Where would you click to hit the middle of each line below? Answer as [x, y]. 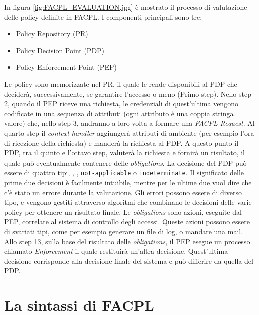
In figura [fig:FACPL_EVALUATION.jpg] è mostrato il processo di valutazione [126, 7]
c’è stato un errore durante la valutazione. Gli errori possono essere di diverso [123, 192]
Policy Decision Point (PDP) [60, 50]
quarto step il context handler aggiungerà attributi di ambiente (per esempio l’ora [129, 133]
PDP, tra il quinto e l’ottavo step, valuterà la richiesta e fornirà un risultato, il [124, 153]
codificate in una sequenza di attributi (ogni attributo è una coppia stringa [119, 113]
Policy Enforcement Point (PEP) [66, 67]
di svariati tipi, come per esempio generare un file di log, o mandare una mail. [124, 231]
